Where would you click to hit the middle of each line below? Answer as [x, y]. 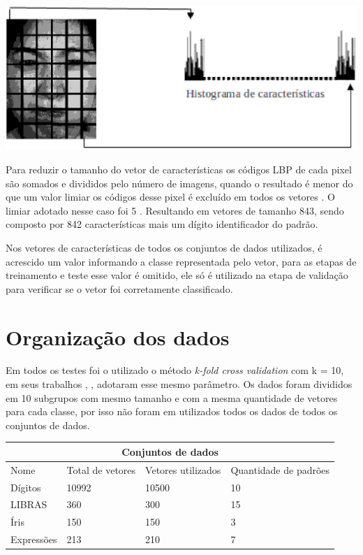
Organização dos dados [118, 337]
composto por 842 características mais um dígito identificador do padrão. [162, 224]
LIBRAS [29, 504]
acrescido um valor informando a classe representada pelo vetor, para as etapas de [181, 261]
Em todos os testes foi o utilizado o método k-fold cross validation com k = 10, [175, 370]
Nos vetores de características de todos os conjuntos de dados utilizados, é [164, 247]
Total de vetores [101, 469]
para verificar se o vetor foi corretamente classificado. [119, 288]
